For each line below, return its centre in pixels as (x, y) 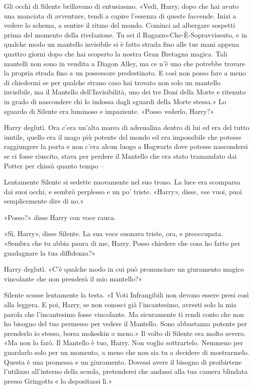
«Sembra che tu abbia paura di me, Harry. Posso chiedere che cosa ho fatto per (122, 243)
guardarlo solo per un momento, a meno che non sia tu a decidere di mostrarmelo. (127, 352)
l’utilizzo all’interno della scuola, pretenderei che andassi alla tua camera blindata (126, 371)
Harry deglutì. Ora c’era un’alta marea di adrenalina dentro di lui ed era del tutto (127, 127)
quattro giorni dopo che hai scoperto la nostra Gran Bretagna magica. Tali (116, 53)
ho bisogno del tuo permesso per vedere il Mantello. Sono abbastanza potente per (126, 324)
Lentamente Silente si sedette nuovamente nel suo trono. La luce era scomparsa (122, 182)
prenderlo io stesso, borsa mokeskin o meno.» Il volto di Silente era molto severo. (125, 333)
